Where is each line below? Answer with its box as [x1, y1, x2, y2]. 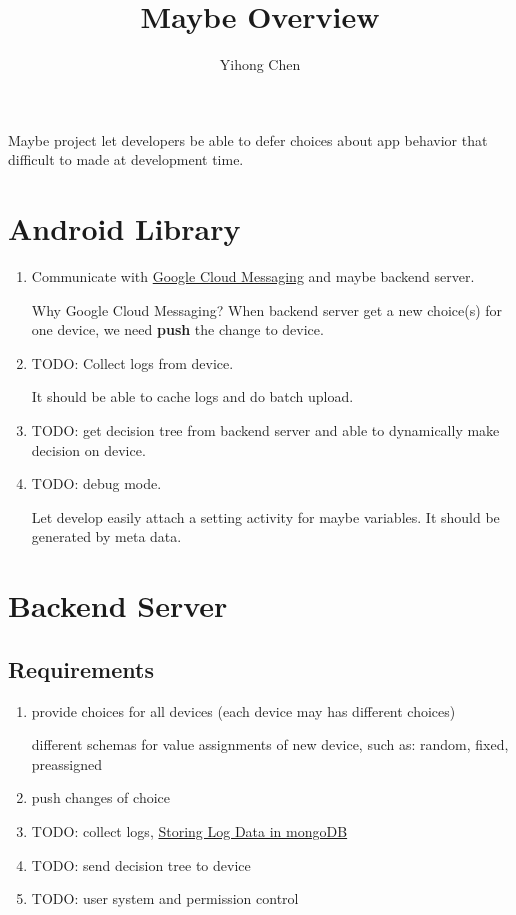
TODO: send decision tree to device [31, 854, 251, 875]
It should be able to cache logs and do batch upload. [31, 386, 354, 407]
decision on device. [31, 439, 146, 460]
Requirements [8, 653, 154, 684]
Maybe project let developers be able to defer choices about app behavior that [8, 129, 488, 150]
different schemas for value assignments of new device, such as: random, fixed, [31, 734, 509, 755]
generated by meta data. [31, 526, 182, 547]
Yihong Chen [219, 54, 301, 75]
